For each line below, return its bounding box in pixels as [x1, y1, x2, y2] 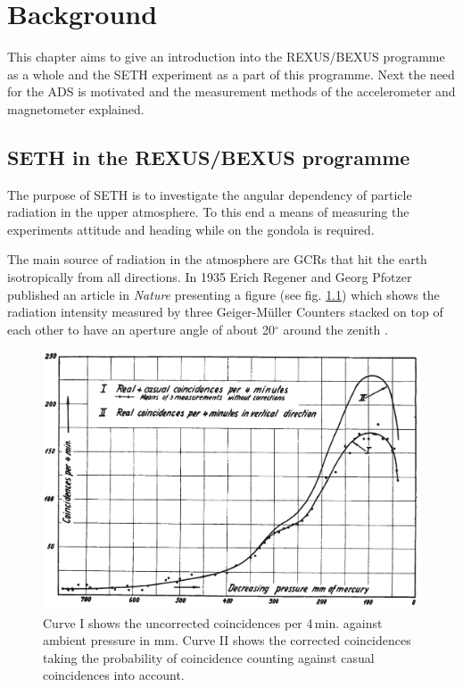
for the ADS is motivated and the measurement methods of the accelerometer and [7, 82, 456, 101]
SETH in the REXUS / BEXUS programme [7, 143, 410, 170]
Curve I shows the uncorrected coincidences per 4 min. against [43, 613, 383, 632]
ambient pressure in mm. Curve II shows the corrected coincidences [43, 631, 411, 650]
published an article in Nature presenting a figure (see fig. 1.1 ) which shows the [7, 285, 440, 303]
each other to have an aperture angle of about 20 [7, 319, 275, 338]
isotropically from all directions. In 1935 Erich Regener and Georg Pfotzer [7, 268, 412, 286]
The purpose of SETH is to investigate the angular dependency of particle [7, 185, 412, 203]
